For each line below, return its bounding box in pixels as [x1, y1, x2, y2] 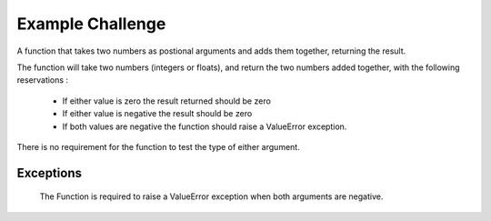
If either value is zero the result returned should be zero [62, 95, 272, 106]
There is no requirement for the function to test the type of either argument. [16, 141, 300, 152]
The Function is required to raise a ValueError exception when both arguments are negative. [39, 191, 384, 202]
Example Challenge [16, 14, 166, 34]
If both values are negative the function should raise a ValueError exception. [62, 121, 347, 132]
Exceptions [16, 165, 82, 181]
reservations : [16, 75, 68, 85]
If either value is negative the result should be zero [62, 108, 253, 119]
